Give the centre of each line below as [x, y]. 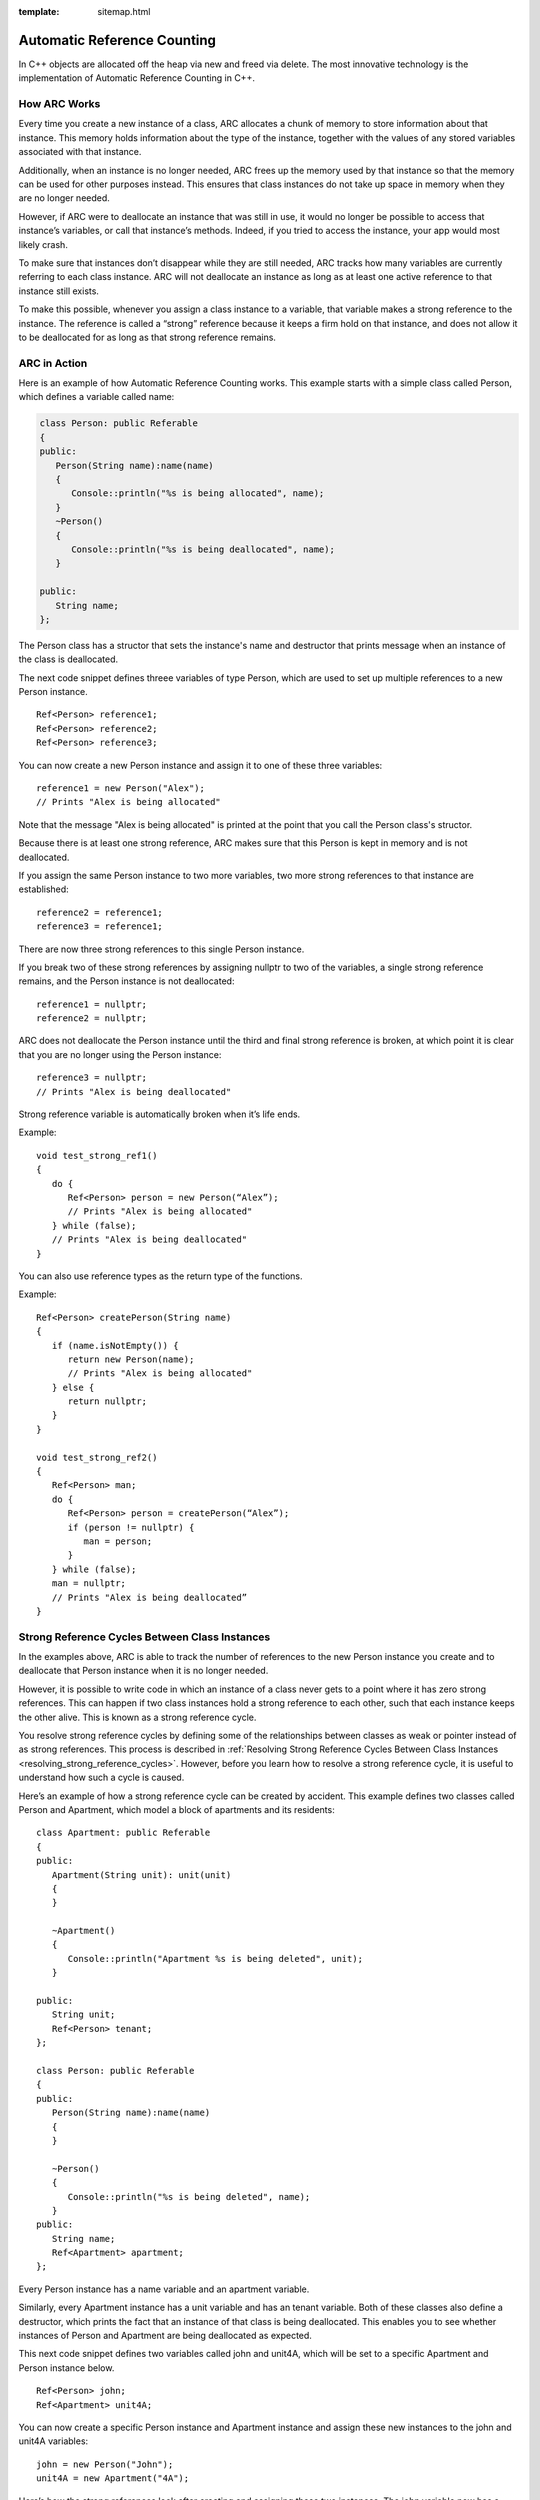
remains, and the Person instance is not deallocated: [126, 981]
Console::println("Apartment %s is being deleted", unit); [215, 1958]
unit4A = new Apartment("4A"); [113, 2478]
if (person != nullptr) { [131, 1527]
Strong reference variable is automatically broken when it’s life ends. [159, 1114]
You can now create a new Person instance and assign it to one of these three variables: [200, 765]
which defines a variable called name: [96, 397]
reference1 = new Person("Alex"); [120, 788]
